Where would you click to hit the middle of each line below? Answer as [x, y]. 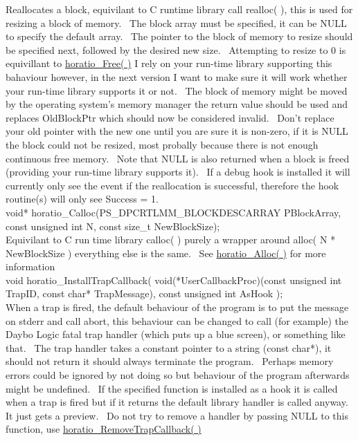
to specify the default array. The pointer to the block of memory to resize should [179, 36]
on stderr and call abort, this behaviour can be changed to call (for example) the [177, 320]
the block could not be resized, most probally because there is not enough [162, 144]
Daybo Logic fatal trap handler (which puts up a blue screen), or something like [176, 334]
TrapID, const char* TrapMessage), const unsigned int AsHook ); [144, 293]
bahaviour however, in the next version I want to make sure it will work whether [177, 76]
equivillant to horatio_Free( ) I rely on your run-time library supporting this [169, 63]
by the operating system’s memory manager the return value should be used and [177, 104]
